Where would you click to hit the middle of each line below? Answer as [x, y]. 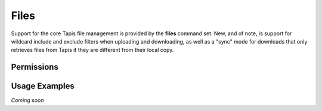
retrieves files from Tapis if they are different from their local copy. [92, 50]
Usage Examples [43, 86]
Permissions [35, 67]
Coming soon [27, 100]
